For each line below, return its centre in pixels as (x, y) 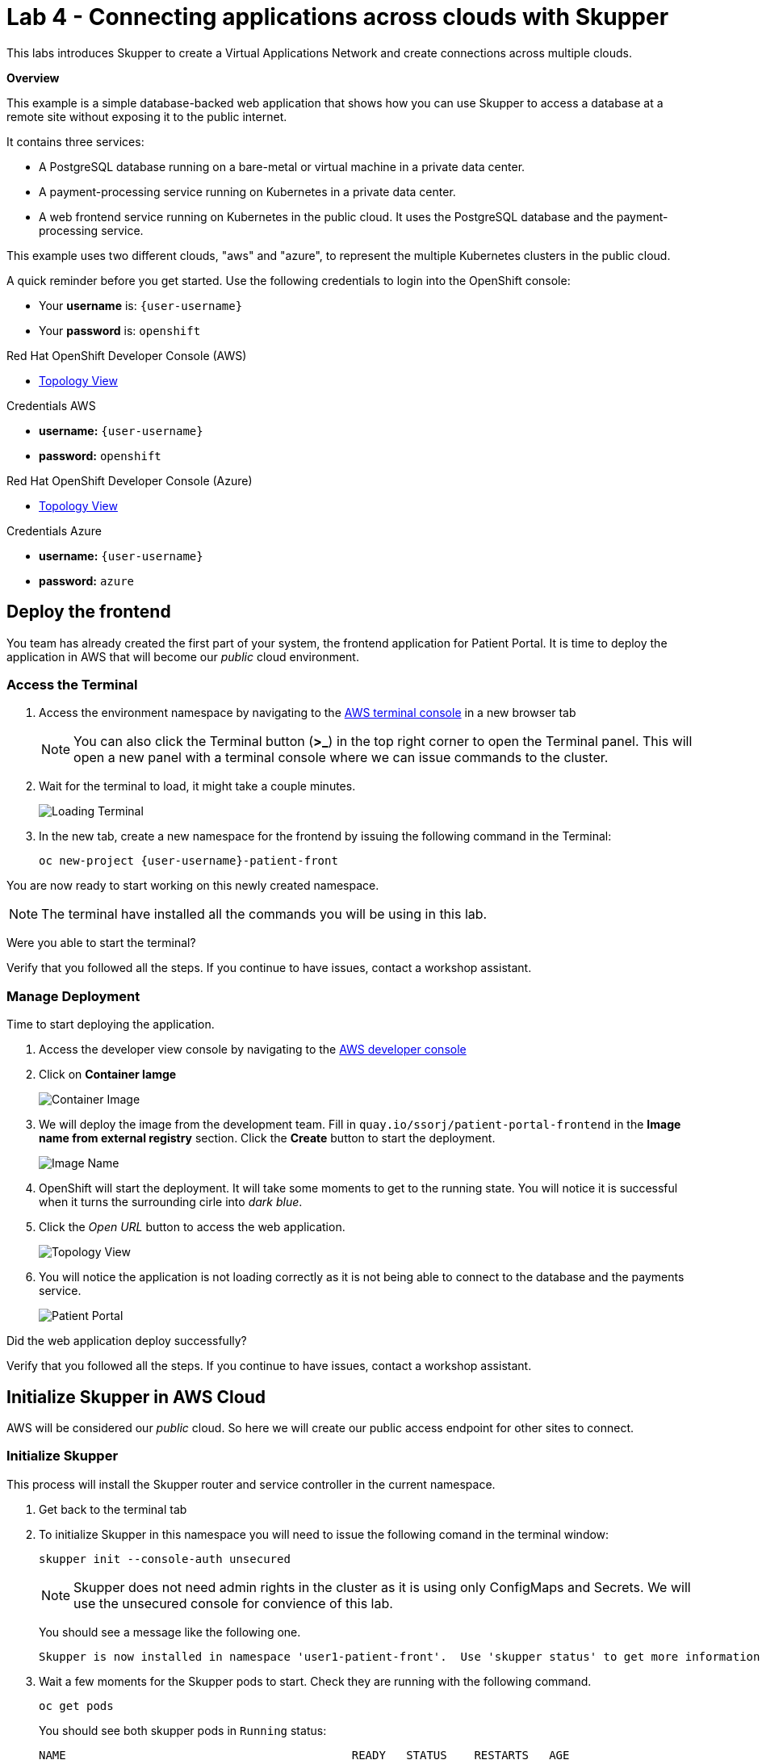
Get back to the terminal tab (113, 1509)
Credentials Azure (54, 530)
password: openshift (100, 455)
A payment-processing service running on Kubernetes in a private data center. (247, 191)
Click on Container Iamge (108, 1075)
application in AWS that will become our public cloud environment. (183, 656)
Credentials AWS (51, 405)
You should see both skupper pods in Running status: (183, 1730)
